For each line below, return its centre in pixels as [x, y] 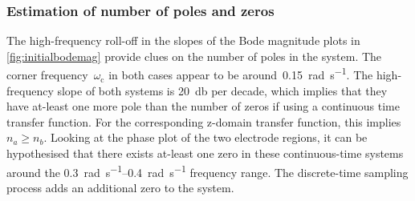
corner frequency [47, 75]
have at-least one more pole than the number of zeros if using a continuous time [203, 106]
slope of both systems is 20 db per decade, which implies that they [222, 90]
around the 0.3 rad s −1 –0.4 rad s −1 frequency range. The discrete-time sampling [207, 171]
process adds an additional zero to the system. [120, 187]
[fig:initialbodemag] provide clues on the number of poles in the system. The [194, 56]
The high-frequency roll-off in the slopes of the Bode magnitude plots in [183, 40]
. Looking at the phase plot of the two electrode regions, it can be [205, 137]
